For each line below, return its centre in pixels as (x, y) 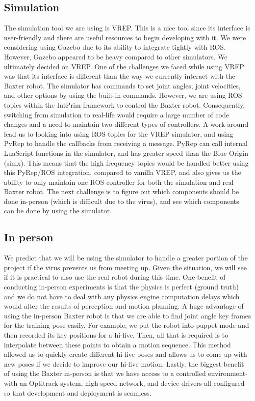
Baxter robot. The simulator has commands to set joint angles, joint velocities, (122, 85)
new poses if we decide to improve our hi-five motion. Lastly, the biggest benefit (124, 363)
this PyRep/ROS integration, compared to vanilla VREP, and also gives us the (123, 172)
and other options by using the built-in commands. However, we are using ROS (123, 95)
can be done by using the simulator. (58, 211)
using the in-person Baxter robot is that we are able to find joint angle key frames (127, 315)
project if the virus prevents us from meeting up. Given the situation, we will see (125, 267)
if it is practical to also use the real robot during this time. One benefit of (115, 277)
